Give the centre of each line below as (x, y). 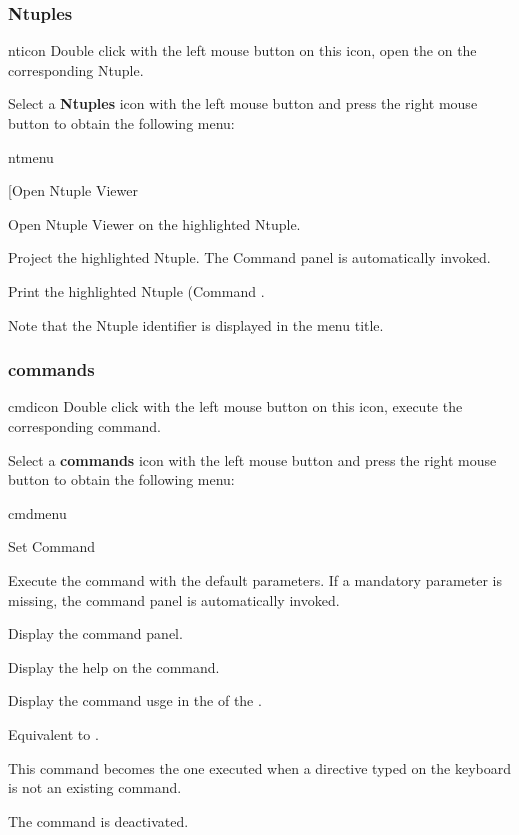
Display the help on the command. (114, 666)
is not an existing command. (95, 787)
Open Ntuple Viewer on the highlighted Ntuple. (154, 223)
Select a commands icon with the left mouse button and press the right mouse (252, 459)
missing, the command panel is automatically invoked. (174, 599)
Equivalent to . (53, 733)
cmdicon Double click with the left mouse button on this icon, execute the (235, 406)
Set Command (52, 546)
